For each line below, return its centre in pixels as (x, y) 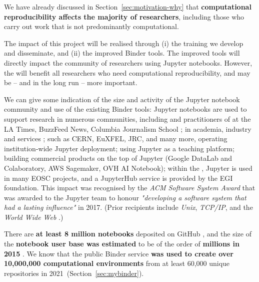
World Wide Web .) (34, 217)
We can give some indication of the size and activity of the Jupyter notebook (122, 99)
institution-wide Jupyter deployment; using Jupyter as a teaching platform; (119, 148)
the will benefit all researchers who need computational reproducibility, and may (127, 72)
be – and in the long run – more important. (71, 82)
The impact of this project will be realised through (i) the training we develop (124, 43)
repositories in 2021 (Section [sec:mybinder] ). (74, 273)
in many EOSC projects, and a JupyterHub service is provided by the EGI (118, 178)
